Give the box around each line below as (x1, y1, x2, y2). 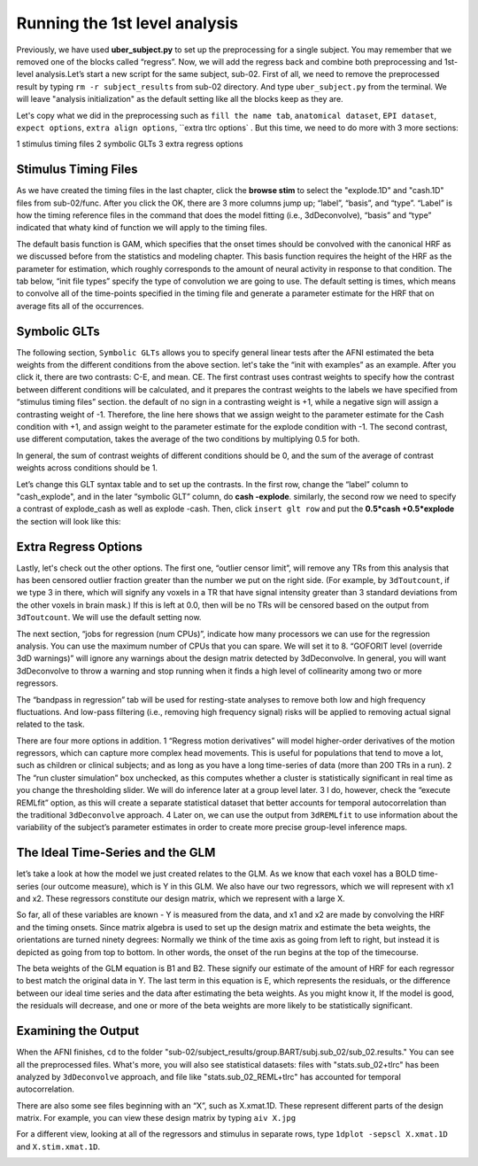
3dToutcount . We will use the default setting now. (16, 612, 202, 623)
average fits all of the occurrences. (16, 300, 144, 311)
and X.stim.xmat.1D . (16, 1141, 101, 1152)
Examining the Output (16, 1023, 140, 1038)
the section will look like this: (16, 516, 121, 526)
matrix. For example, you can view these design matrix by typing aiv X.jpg (16, 1113, 297, 1123)
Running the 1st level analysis (16, 13, 239, 33)
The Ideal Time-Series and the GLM (16, 845, 216, 860)
